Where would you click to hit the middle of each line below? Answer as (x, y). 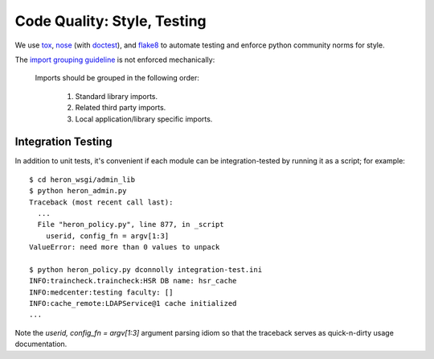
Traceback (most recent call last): (101, 202)
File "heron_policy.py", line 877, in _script (131, 225)
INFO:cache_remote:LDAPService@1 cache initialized (133, 303)
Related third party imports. (121, 108)
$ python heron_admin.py (78, 191)
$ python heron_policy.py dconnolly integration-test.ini (146, 269)
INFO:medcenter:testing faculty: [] (101, 292)
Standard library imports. (117, 96)
